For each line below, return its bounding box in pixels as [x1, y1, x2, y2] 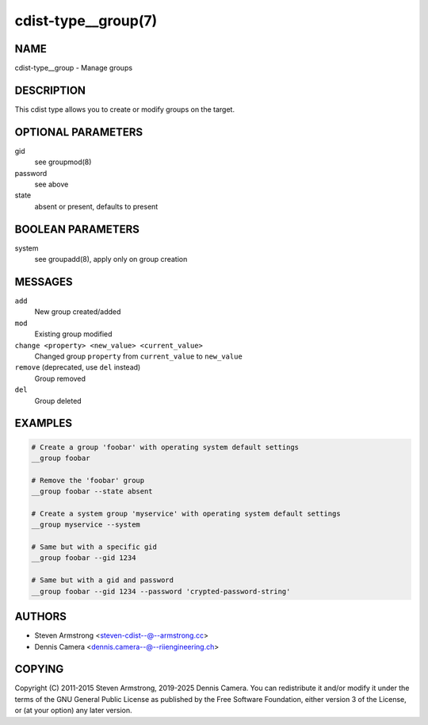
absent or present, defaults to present [34, 201, 159, 211]
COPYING [14, 662, 64, 676]
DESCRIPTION [14, 83, 86, 97]
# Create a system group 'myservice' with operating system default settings [31, 508, 341, 518]
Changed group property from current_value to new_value [34, 351, 243, 361]
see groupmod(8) [34, 157, 92, 167]
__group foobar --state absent [31, 487, 154, 496]
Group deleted [34, 396, 82, 405]
